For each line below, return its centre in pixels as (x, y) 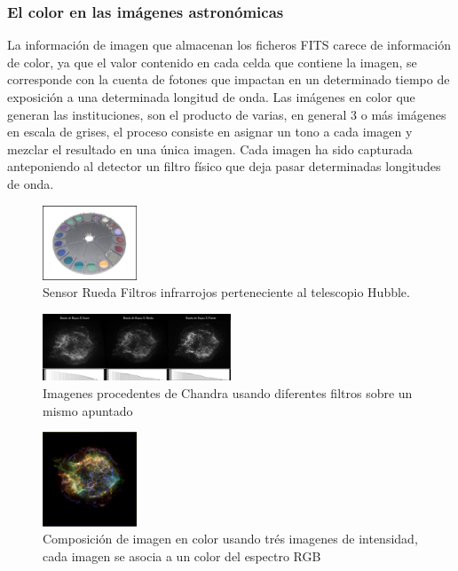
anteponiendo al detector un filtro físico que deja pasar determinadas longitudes (224, 166)
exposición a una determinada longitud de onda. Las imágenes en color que (211, 97)
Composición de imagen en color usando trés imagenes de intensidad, (230, 539)
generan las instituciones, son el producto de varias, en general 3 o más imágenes (227, 114)
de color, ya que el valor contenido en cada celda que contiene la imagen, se (212, 62)
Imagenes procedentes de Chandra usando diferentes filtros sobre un (228, 393)
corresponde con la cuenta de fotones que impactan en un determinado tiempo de (229, 79)
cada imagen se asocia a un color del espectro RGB (182, 555)
